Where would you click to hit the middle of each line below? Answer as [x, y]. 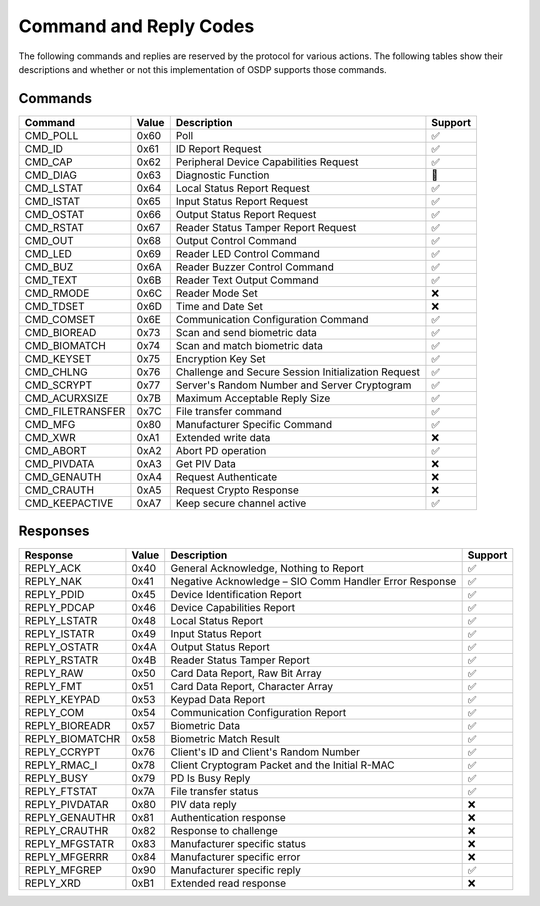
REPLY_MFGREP [63, 870]
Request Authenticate [226, 477]
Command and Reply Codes [136, 26]
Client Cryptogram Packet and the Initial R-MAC [282, 765]
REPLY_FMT [53, 687]
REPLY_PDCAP [59, 608]
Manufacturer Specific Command [254, 424]
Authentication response [228, 818]
